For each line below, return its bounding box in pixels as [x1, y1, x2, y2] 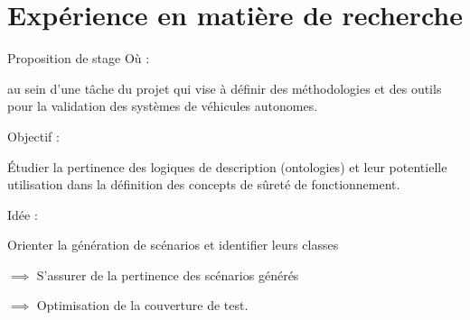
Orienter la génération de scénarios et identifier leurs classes [7, 235, 339, 254]
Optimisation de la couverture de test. [36, 296, 249, 315]
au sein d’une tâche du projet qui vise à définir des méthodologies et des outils [7, 78, 442, 97]
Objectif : [7, 126, 60, 145]
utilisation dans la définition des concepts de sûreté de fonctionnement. [7, 175, 400, 194]
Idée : [7, 205, 38, 224]
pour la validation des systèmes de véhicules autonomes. [7, 96, 318, 115]
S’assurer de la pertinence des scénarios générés [36, 265, 299, 284]
